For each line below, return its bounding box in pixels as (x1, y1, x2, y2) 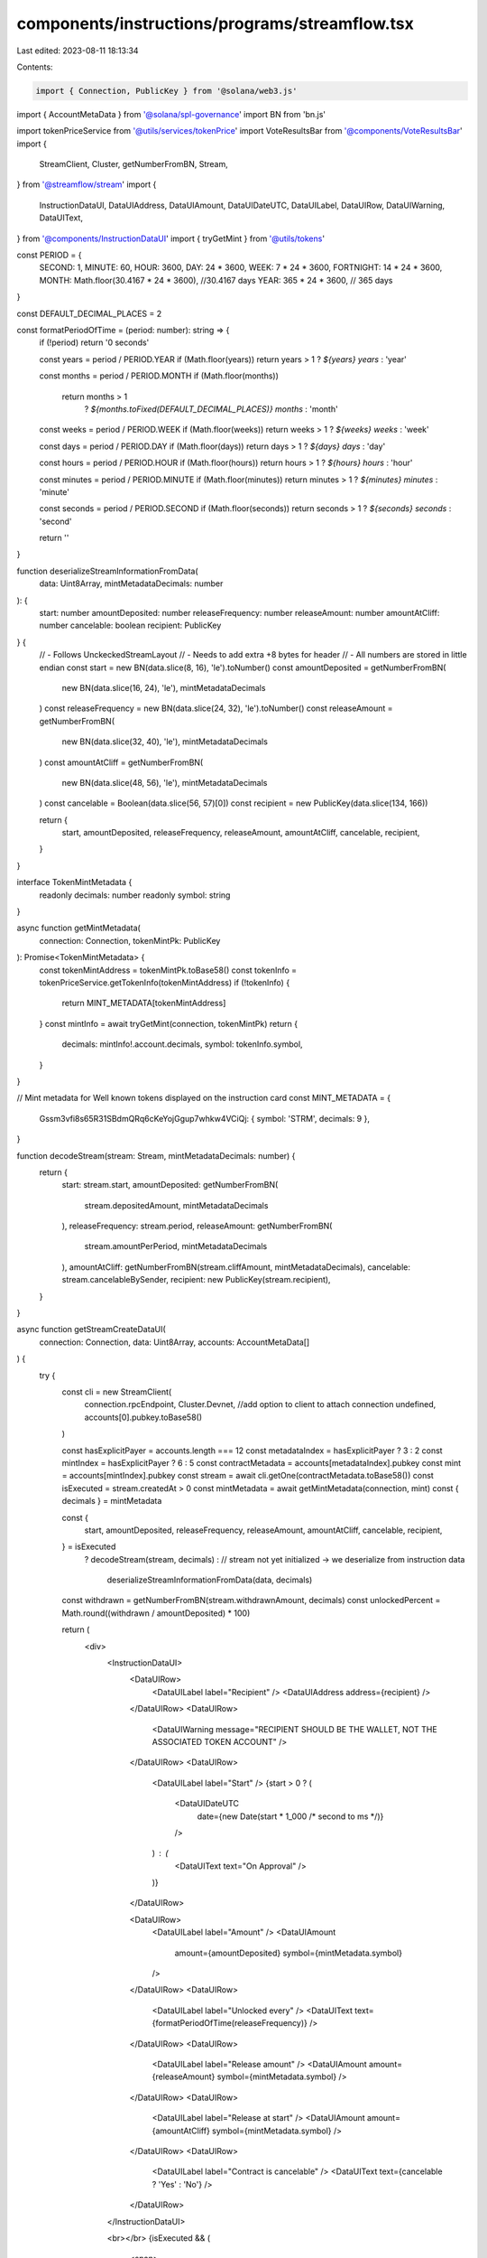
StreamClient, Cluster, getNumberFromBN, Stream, (39, 159, 229, 170)
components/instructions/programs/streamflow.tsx (16, 14, 415, 33)
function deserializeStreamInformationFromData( (16, 565, 198, 576)
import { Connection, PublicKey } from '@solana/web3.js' (35, 86, 298, 96)
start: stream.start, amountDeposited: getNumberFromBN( (61, 1180, 279, 1190)
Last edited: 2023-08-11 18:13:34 (16, 45, 139, 56)
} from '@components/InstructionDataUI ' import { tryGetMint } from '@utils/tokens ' (16, 233, 325, 244)
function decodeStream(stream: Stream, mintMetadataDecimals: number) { (16, 1150, 296, 1161)
